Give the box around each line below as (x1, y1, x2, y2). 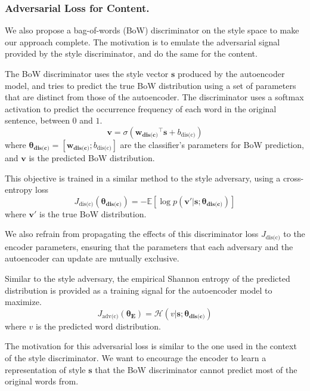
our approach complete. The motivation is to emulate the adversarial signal (5, 35, 280, 48)
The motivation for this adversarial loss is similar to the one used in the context (5, 340, 297, 352)
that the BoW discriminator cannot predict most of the (95, 363, 297, 375)
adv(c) (102, 313, 119, 320)
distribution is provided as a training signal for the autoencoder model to (5, 284, 272, 296)
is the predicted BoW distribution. (29, 151, 155, 164)
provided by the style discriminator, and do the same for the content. (5, 47, 258, 60)
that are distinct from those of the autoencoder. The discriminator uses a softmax (5, 91, 304, 103)
